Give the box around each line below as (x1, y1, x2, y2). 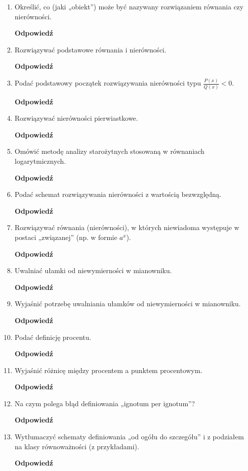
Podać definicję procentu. (14, 331, 91, 342)
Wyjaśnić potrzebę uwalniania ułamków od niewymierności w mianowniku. (14, 298, 241, 309)
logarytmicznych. (14, 155, 66, 166)
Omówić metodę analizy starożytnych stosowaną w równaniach (14, 146, 205, 156)
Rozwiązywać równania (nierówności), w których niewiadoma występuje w (14, 222, 240, 233)
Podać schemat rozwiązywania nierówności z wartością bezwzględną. (14, 189, 221, 199)
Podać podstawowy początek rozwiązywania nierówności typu (14, 78, 201, 88)
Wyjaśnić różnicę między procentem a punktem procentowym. (14, 365, 203, 375)
